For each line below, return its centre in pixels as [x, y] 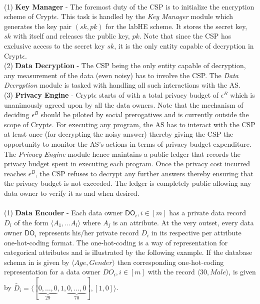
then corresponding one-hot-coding [170, 262]
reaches [15, 173]
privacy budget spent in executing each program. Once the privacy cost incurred [127, 164]
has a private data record [208, 213]
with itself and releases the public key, [71, 36]
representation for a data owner [52, 272]
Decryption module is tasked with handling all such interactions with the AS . [122, 85]
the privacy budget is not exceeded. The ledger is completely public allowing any [128, 183]
